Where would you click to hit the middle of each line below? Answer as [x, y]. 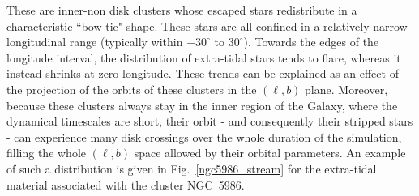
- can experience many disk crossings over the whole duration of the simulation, [204, 136]
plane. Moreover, [346, 89]
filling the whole [47, 153]
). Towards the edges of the [311, 42]
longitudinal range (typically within [95, 42]
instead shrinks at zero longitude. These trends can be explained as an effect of [203, 73]
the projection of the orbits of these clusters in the [132, 89]
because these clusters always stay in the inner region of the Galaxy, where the [202, 105]
